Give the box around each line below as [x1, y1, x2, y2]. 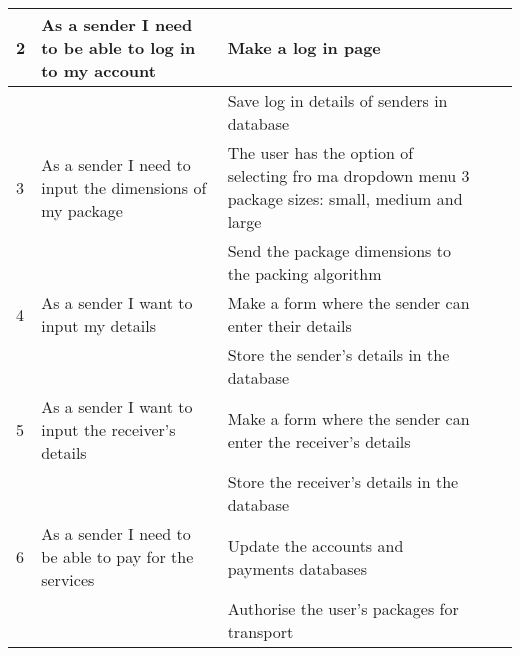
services [41, 568, 95, 591]
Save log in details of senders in [227, 89, 448, 112]
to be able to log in [41, 36, 196, 59]
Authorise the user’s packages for [227, 597, 459, 620]
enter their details [227, 314, 352, 337]
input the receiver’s [41, 418, 176, 441]
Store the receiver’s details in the [227, 470, 459, 493]
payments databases [227, 556, 368, 580]
